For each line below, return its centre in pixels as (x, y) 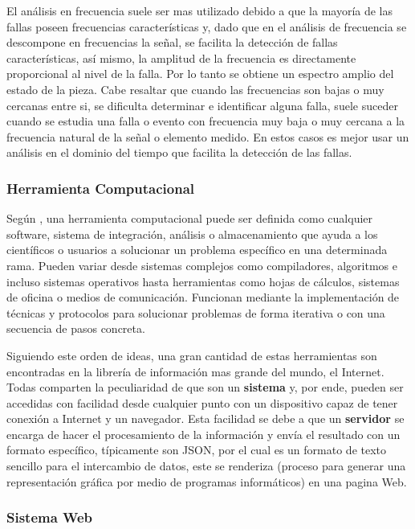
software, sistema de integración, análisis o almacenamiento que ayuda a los (192, 234)
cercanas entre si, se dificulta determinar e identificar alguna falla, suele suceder (202, 105)
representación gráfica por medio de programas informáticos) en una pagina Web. (207, 481)
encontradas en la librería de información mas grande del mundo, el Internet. (195, 371)
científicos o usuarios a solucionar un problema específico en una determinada (197, 250)
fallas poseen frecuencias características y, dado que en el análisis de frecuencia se (207, 26)
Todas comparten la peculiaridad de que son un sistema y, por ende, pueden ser (205, 387)
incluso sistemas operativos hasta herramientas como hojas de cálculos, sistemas (203, 281)
